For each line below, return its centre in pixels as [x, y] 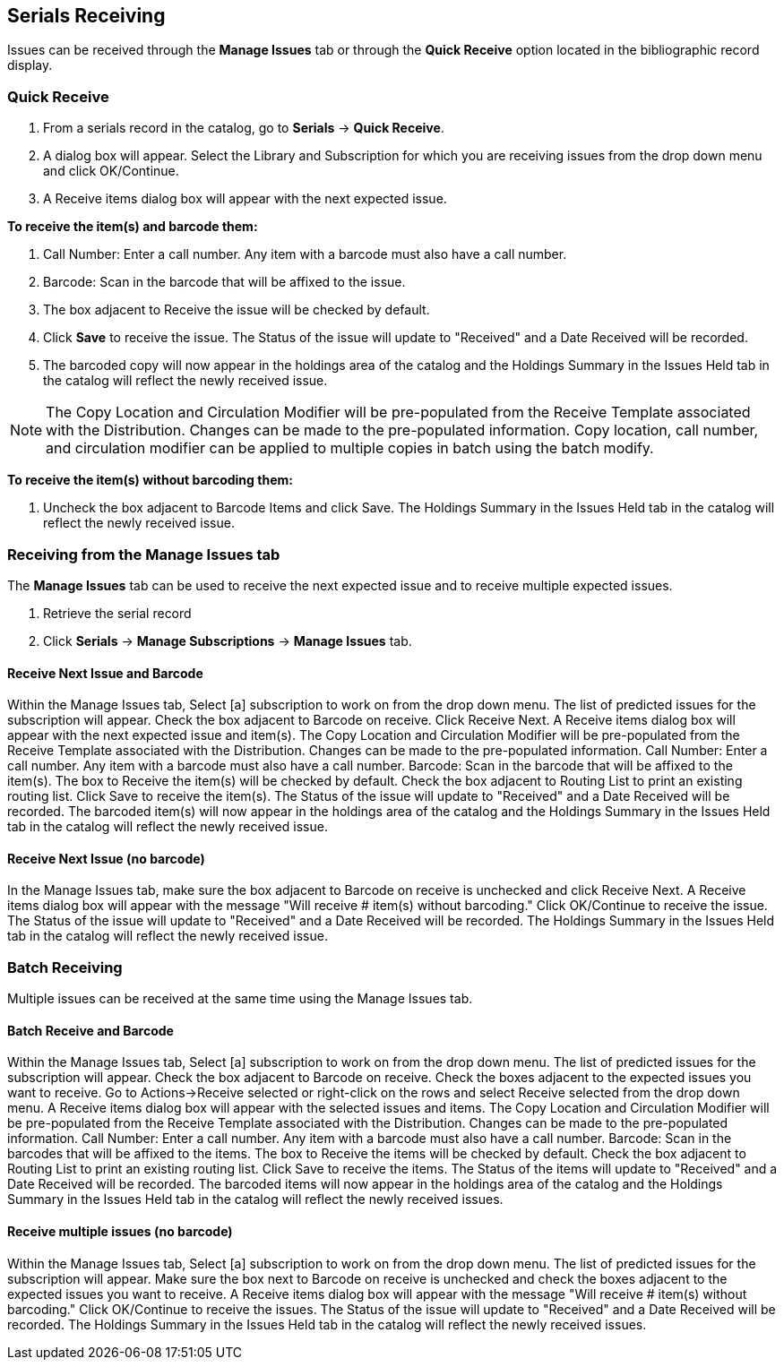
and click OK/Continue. [111, 171]
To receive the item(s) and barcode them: [133, 227]
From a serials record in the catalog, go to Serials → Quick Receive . [244, 128]
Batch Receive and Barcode [90, 1030]
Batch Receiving [65, 967]
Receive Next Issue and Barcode [105, 673]
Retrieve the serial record [117, 613]
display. [30, 65]
